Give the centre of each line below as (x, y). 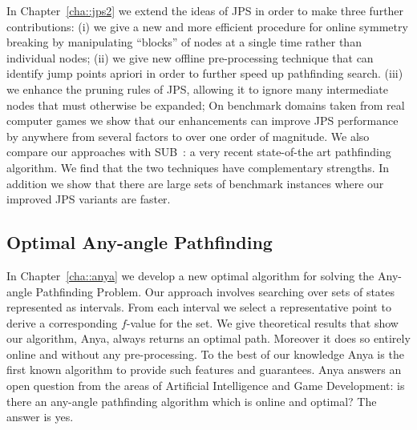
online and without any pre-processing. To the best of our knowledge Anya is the (205, 354)
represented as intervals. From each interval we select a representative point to (199, 307)
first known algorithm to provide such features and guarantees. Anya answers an (204, 370)
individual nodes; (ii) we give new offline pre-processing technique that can (190, 57)
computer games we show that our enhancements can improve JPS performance (202, 121)
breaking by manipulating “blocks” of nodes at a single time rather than (184, 42)
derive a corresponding (62, 322)
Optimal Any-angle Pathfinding (140, 242)
